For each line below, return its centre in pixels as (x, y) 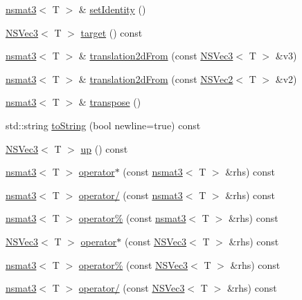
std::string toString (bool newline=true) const (103, 125)
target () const (112, 32)
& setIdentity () (112, 9)
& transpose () (110, 102)
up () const (104, 148)
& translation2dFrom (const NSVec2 (156, 78)
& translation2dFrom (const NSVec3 (156, 56)
